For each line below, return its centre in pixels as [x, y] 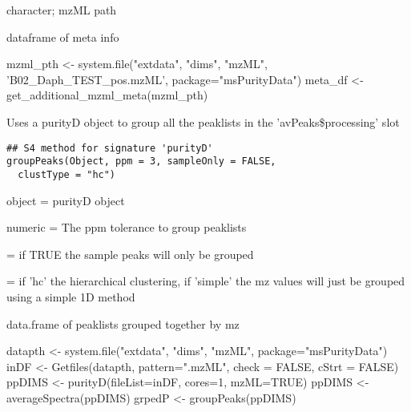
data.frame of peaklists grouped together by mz [123, 323]
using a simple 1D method [71, 296]
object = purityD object [66, 200]
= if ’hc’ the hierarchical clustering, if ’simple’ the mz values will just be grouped [206, 281]
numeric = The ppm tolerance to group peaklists [127, 227]
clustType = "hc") [67, 174]
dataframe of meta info [63, 36]
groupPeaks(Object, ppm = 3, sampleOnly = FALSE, [141, 162]
